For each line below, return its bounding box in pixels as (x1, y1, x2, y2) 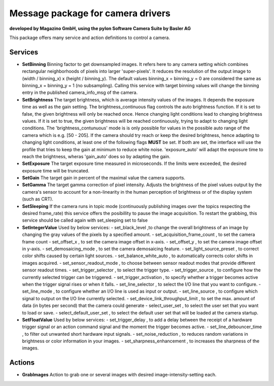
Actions (9, 358, 35, 367)
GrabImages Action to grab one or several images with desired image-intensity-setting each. (22, 372, 217, 378)
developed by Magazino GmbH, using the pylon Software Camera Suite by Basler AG (9, 25, 191, 31)
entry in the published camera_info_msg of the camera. (22, 89, 138, 96)
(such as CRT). (22, 196, 53, 202)
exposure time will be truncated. (22, 167, 90, 173)
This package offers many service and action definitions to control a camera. (9, 34, 170, 41)
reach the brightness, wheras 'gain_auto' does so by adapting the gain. (22, 153, 171, 159)
